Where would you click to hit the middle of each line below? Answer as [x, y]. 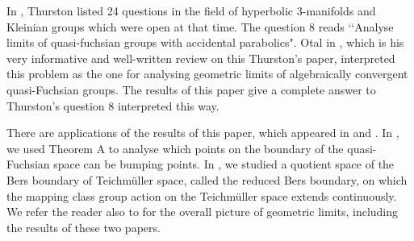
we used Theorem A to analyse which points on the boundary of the [175, 148]
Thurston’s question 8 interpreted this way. [113, 105]
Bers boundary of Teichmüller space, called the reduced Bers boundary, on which [207, 179]
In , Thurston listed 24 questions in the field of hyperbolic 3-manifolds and [191, 10]
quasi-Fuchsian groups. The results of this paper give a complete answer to [191, 89]
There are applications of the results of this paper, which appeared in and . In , [203, 133]
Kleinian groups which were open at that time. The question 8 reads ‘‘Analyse [200, 26]
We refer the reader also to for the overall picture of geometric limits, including [203, 212]
